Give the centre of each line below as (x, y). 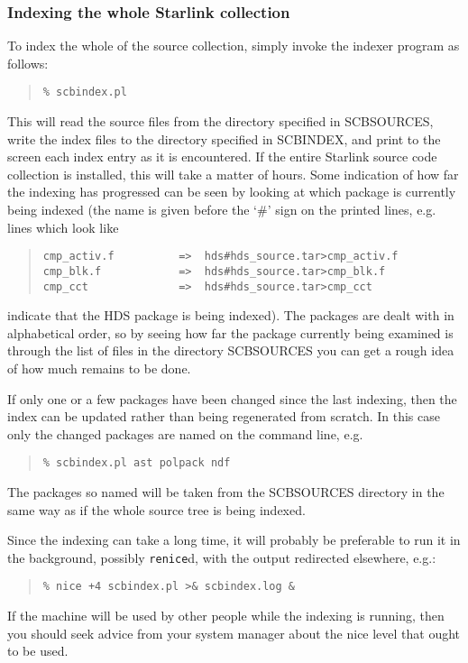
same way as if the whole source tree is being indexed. (156, 509)
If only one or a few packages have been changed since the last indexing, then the (232, 398)
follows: (28, 63)
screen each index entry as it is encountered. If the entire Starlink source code (222, 157)
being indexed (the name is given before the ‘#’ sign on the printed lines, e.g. (222, 210)
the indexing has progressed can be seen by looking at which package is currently (232, 192)
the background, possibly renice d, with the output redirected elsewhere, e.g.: (222, 557)
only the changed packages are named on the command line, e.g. (185, 433)
